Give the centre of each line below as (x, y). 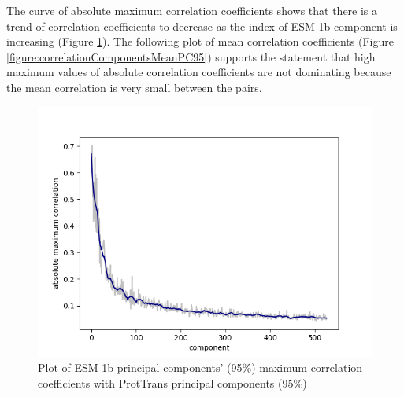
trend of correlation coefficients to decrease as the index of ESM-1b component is (202, 26)
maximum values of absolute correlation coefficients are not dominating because (199, 72)
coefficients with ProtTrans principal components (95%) (172, 382)
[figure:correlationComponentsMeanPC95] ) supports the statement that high (191, 56)
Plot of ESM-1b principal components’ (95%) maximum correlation (200, 368)
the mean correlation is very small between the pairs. (134, 87)
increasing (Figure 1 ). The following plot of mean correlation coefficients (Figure (200, 41)
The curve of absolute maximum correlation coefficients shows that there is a (192, 10)
